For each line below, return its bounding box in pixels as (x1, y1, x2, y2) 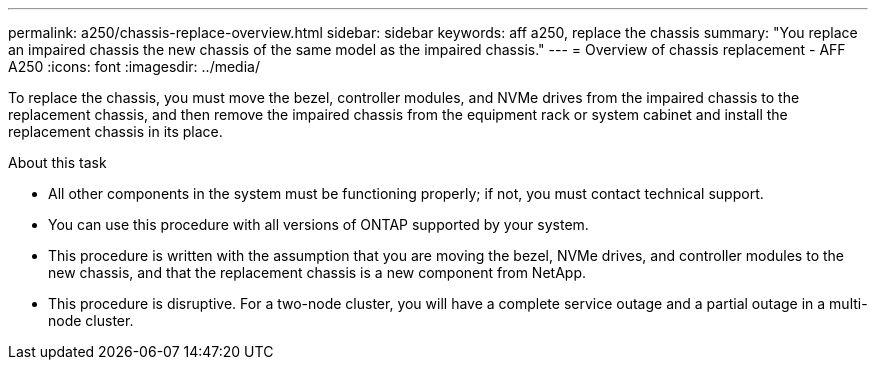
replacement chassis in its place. (8, 123, 223, 140)
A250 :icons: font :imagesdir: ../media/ (8, 58, 260, 75)
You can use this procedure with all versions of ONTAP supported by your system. (48, 216, 589, 233)
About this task (8, 154, 107, 171)
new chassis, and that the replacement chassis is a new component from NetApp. (48, 264, 586, 281)
